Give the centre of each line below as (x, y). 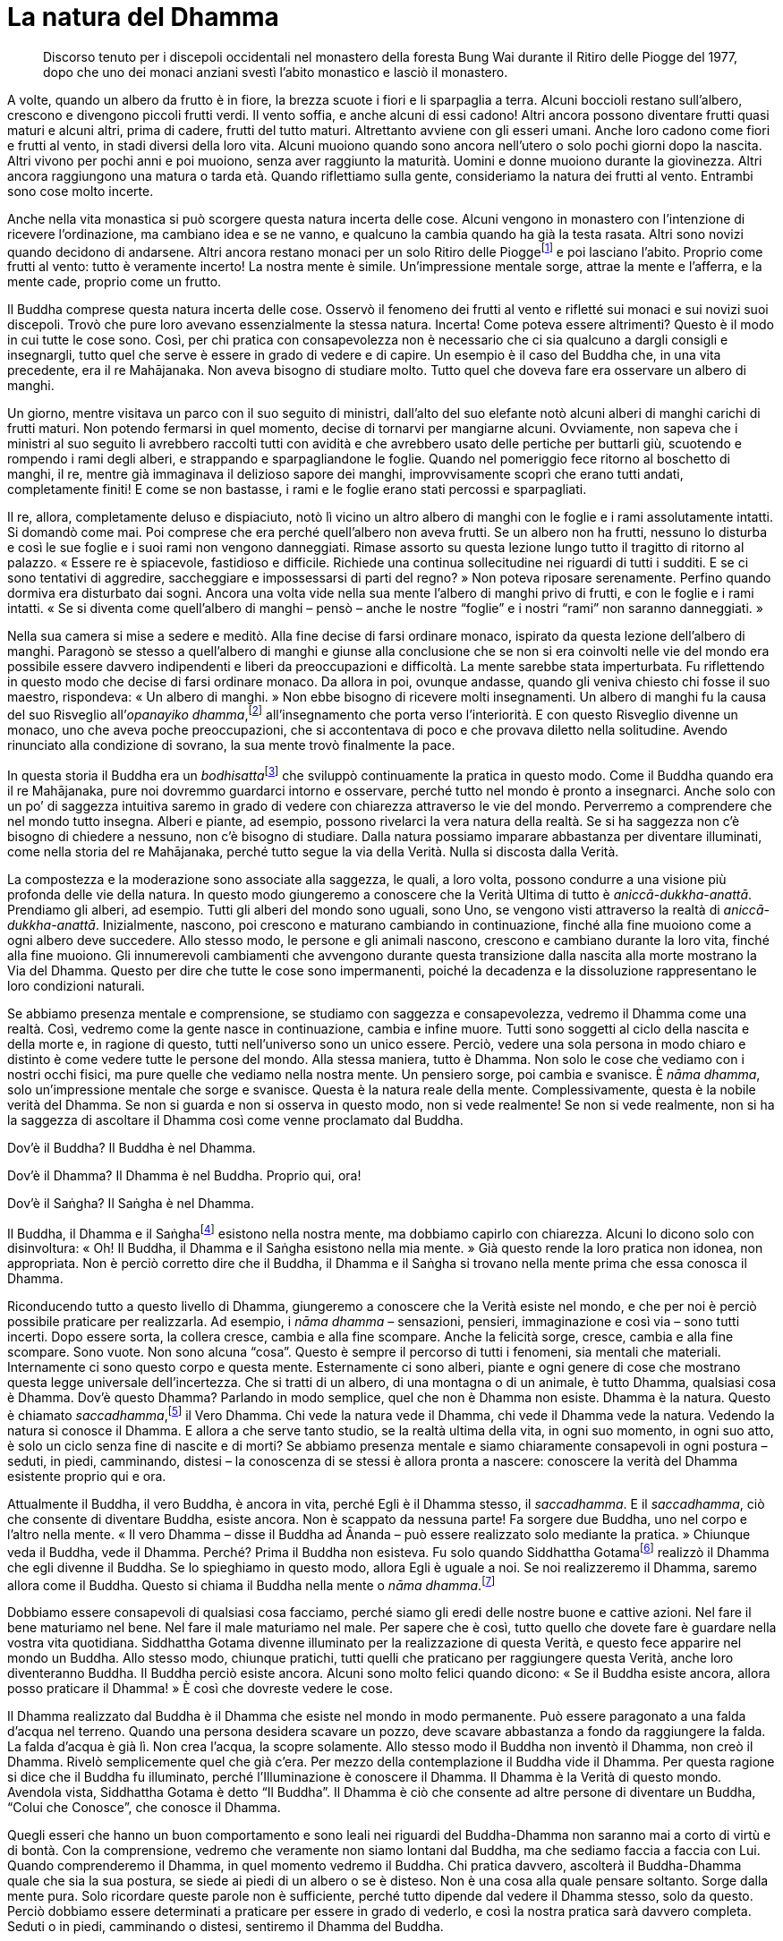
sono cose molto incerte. (81, 191)
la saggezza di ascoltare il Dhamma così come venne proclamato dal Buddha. (235, 1119)
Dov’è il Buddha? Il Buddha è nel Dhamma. (132, 1147)
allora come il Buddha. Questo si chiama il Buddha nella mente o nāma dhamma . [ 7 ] (251, 1583)
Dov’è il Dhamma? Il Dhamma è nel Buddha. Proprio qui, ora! (184, 1175)
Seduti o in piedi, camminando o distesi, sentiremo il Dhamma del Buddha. (226, 1927)
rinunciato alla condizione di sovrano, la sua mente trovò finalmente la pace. (231, 745)
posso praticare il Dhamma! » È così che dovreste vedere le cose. (200, 1689)
